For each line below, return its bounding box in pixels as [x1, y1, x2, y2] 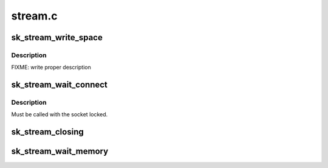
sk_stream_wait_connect [11, 80, 108, 90]
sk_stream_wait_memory [11, 146, 109, 156]
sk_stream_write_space [11, 32, 103, 43]
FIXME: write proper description [11, 64, 91, 71]
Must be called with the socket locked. [11, 111, 108, 118]
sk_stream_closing [11, 127, 84, 137]
